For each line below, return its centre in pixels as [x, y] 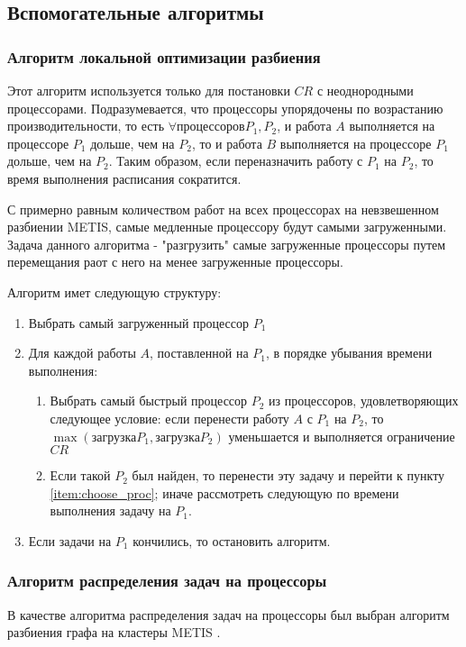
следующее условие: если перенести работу [169, 418]
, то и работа [227, 143]
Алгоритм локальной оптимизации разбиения [164, 56]
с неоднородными [365, 90]
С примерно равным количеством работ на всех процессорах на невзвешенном [223, 209]
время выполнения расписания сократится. [124, 178]
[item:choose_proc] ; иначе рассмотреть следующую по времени [224, 492]
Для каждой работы [82, 353]
